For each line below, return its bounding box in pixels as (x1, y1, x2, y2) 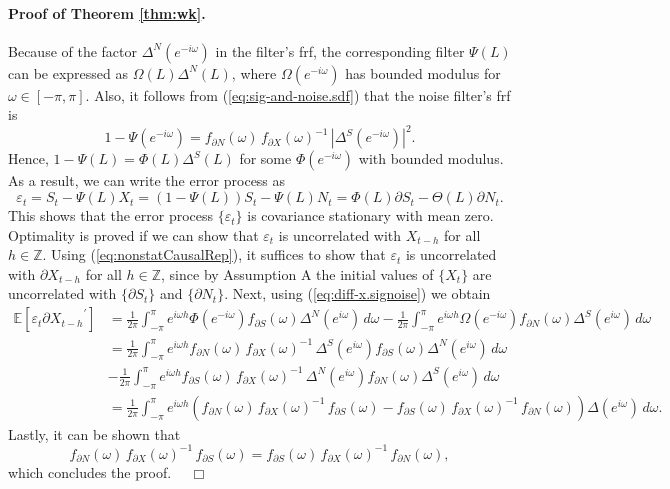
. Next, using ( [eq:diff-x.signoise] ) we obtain (224, 283, 491, 304)
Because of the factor (8, 40, 138, 61)
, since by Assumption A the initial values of (161, 263, 434, 284)
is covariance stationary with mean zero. (247, 205, 494, 226)
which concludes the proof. (8, 461, 172, 482)
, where (231, 62, 277, 83)
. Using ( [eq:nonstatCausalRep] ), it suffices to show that (42, 244, 386, 265)
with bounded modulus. (358, 148, 504, 169)
